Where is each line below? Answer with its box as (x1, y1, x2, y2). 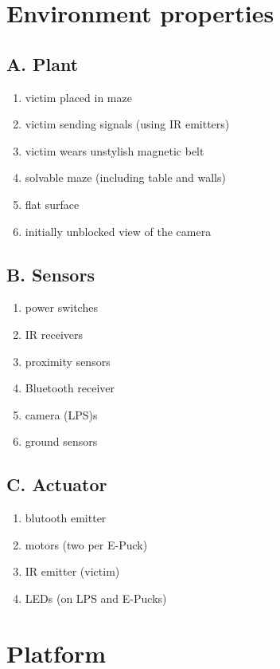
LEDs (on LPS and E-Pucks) (25, 589, 167, 606)
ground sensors (25, 433, 98, 450)
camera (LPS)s (25, 406, 98, 423)
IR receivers (25, 325, 84, 342)
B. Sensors (6, 262, 95, 286)
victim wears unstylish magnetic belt (25, 142, 204, 159)
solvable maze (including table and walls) (25, 169, 226, 186)
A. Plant (6, 51, 79, 76)
